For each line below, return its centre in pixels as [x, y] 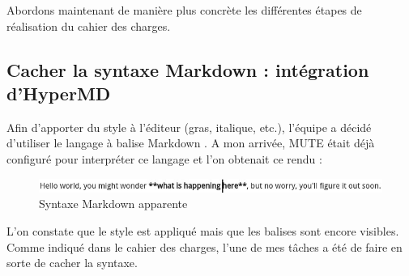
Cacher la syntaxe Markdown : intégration [188, 69]
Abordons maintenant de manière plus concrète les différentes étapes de [184, 10]
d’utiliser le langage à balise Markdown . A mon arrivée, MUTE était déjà [191, 143]
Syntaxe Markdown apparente [113, 204]
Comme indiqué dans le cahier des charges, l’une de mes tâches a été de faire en [204, 246]
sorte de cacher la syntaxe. [72, 263]
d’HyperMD [59, 93]
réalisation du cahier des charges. [89, 25]
